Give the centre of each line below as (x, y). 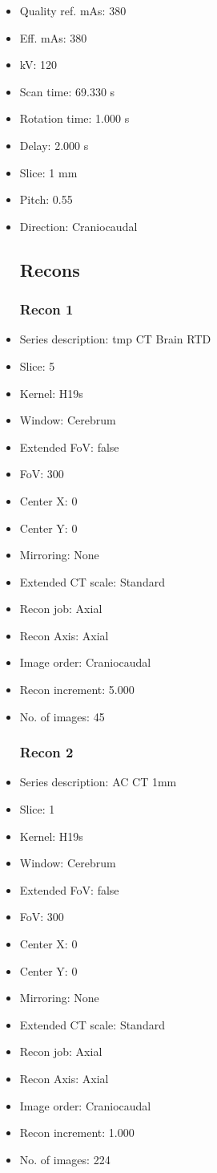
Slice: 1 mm (48, 172)
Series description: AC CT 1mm (98, 782)
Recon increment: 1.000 (77, 1132)
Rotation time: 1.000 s (74, 118)
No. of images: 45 (62, 716)
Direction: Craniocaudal (78, 226)
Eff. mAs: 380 (53, 37)
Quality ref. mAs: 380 (73, 10)
